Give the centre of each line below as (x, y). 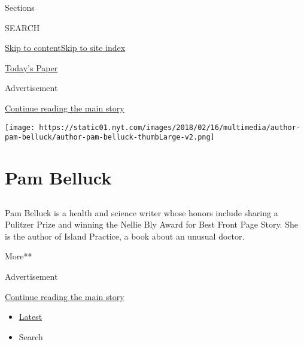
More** (19, 256)
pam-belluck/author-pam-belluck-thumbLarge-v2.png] (110, 137)
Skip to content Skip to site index (65, 48)
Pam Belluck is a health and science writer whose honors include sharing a (142, 212)
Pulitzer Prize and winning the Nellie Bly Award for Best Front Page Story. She (151, 224)
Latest (31, 317)
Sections (20, 7)
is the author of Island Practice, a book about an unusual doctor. (125, 236)
